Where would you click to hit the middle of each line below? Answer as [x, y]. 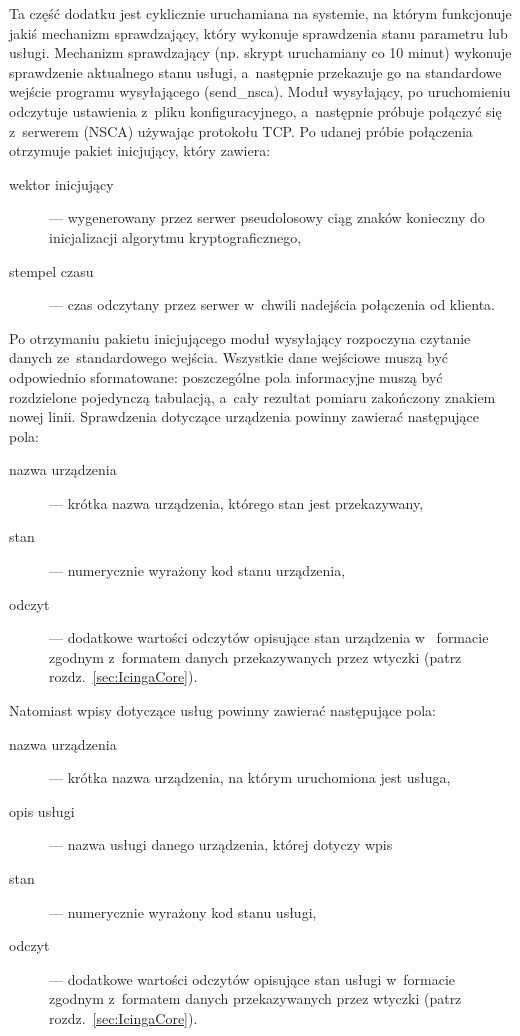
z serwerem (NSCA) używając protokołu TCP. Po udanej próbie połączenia [241, 130]
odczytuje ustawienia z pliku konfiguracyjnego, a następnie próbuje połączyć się [255, 110]
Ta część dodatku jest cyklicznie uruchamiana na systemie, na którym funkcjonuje [260, 13]
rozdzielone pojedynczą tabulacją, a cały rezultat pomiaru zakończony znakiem [252, 396]
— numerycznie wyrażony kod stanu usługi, [183, 911]
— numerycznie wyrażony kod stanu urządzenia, [197, 570]
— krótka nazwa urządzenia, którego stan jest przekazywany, [236, 502]
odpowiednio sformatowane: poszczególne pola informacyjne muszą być [226, 376]
